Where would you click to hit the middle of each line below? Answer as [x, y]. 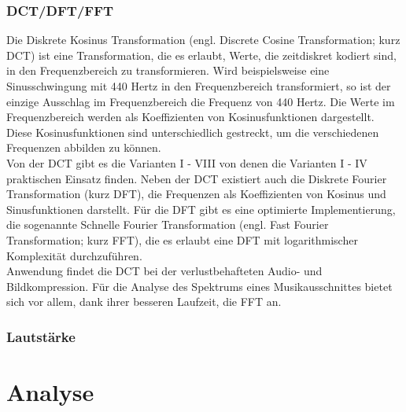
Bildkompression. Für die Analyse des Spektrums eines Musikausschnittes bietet [199, 286]
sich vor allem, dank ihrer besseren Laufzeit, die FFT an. [144, 302]
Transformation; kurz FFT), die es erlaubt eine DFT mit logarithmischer [182, 239]
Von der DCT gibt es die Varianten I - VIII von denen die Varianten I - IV [187, 162]
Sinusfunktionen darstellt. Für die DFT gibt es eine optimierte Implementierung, [201, 209]
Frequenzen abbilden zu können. [84, 147]
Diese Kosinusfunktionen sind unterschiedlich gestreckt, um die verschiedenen [193, 132]
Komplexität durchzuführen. [74, 255]
